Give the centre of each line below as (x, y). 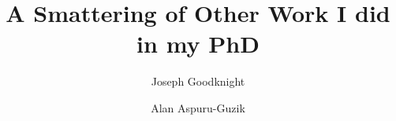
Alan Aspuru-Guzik (198, 107)
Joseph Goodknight (198, 81)
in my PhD (198, 44)
